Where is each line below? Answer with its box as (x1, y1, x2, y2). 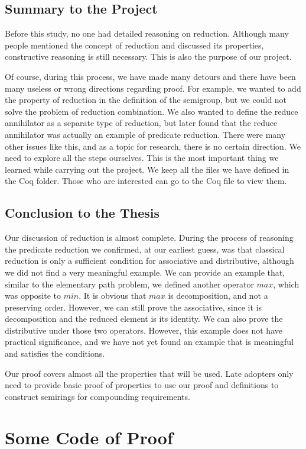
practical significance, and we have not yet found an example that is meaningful (5, 335, 294, 348)
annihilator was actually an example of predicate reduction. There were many (5, 128, 286, 140)
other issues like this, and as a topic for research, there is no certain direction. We (5, 140, 301, 152)
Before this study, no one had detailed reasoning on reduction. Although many (5, 27, 289, 40)
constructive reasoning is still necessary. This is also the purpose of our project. (5, 50, 292, 63)
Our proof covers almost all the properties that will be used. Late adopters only (5, 367, 294, 379)
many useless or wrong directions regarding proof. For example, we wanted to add (5, 82, 301, 94)
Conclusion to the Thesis (5, 203, 160, 222)
